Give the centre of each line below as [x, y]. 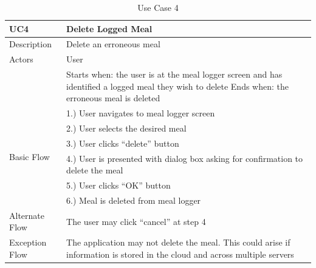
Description [30, 44]
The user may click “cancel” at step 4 [136, 221]
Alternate [27, 215]
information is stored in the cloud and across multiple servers [180, 254]
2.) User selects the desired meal [126, 128]
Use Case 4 [158, 7]
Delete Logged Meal [109, 28]
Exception [28, 242]
